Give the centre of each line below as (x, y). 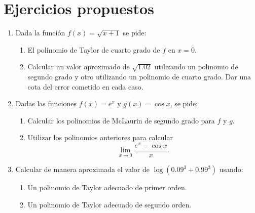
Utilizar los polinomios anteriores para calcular (100, 137)
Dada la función (40, 33)
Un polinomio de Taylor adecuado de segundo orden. (110, 204)
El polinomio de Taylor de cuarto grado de (94, 49)
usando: (231, 169)
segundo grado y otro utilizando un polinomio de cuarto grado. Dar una (139, 76)
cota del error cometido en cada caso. (85, 86)
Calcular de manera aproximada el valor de (83, 169)
